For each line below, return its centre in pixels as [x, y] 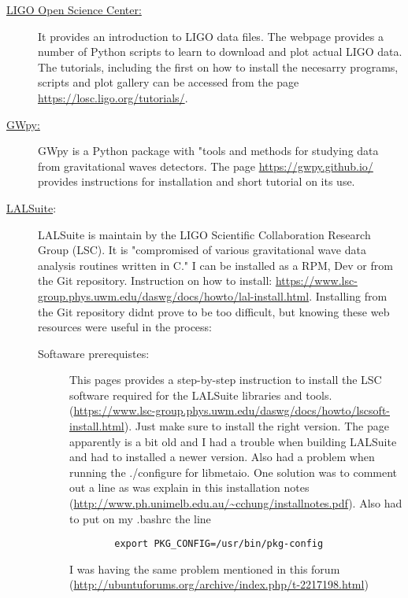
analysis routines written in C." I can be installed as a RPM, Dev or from [215, 265]
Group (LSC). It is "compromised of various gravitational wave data [202, 250]
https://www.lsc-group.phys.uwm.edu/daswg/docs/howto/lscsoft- [232, 410]
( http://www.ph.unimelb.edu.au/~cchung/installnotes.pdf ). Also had [236, 503]
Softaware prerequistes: [94, 353]
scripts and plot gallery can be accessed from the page [169, 82]
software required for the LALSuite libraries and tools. [201, 395]
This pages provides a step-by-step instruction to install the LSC [226, 380]
